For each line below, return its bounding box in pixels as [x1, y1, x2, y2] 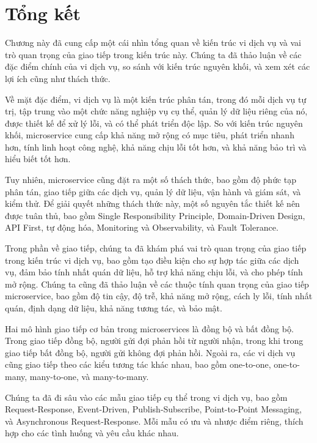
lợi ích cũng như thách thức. [5, 72, 111, 84]
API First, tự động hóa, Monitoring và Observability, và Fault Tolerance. [5, 221, 279, 234]
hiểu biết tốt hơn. [5, 152, 71, 165]
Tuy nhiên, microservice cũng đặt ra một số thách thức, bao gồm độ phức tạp [5, 173, 297, 186]
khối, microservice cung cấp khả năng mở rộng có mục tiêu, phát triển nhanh [5, 128, 294, 141]
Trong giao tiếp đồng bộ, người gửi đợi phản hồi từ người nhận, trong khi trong [5, 334, 304, 347]
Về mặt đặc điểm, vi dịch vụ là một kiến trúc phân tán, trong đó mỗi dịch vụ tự [5, 92, 307, 105]
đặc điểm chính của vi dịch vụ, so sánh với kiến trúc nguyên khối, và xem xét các [5, 60, 310, 73]
